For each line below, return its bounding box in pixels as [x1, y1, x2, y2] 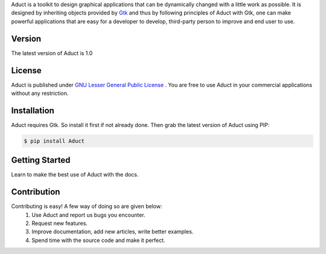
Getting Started [11, 155, 71, 166]
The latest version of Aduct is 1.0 [11, 49, 93, 57]
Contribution [11, 187, 60, 197]
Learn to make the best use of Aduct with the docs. [11, 171, 139, 178]
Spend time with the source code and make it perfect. [31, 236, 165, 244]
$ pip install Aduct [24, 137, 85, 145]
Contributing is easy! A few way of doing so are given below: [11, 203, 162, 210]
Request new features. [31, 220, 88, 227]
